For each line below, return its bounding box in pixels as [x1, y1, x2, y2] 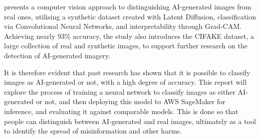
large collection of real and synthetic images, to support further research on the [4, 40, 247, 51]
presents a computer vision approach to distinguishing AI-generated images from [4, 1, 251, 11]
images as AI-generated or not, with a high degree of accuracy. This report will [4, 77, 247, 87]
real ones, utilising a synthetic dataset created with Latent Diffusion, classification [4, 11, 256, 21]
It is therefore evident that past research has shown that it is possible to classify [4, 67, 250, 77]
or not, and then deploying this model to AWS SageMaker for [36, 96, 225, 107]
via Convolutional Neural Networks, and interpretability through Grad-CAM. [4, 21, 242, 31]
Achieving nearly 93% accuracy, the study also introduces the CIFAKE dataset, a [4, 30, 254, 41]
